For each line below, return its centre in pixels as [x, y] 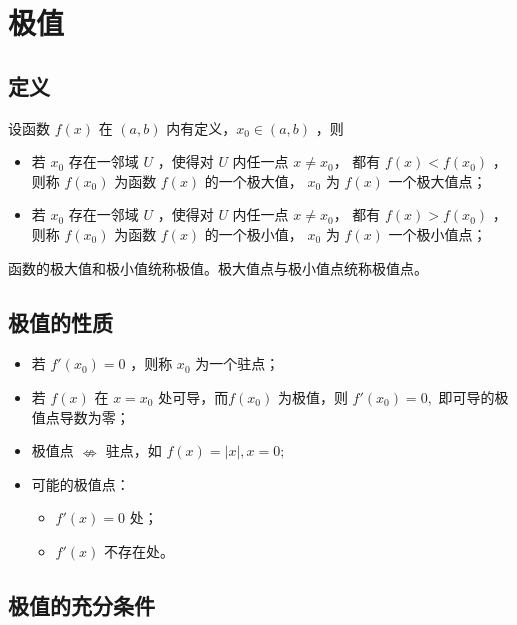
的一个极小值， [253, 233]
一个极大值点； [437, 180]
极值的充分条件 [81, 604]
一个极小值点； [437, 233]
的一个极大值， [253, 180]
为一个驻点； [237, 363]
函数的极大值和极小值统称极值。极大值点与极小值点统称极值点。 [218, 267]
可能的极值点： [80, 483]
